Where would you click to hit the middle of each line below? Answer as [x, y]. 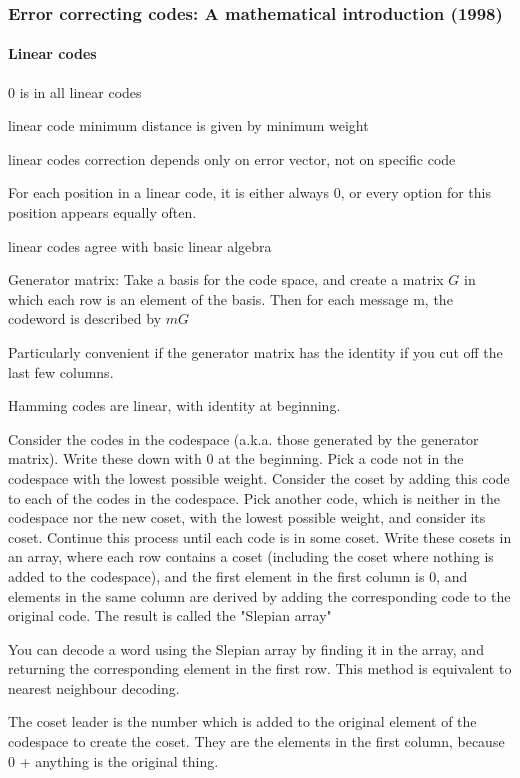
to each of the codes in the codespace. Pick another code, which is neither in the [254, 497]
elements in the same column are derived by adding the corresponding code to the [259, 595]
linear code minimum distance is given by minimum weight [188, 125]
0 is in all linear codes [75, 91]
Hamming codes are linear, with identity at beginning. [174, 405]
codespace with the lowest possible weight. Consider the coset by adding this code [259, 477]
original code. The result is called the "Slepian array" [170, 615]
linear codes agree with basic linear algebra [140, 245]
